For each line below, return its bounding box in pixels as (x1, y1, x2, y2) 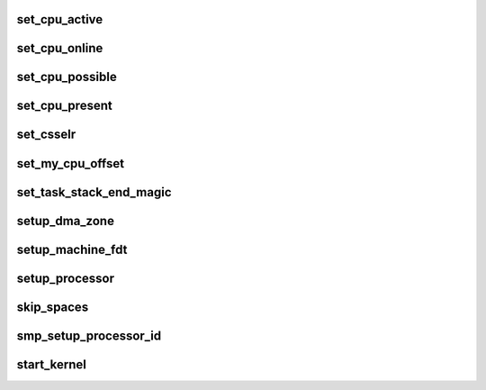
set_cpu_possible (16, 69, 117, 85)
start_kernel (16, 357, 87, 372)
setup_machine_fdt (16, 241, 128, 257)
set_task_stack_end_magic (16, 185, 172, 200)
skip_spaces (16, 299, 89, 314)
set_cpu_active (16, 12, 103, 27)
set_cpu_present (16, 98, 112, 113)
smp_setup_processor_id (16, 328, 162, 343)
